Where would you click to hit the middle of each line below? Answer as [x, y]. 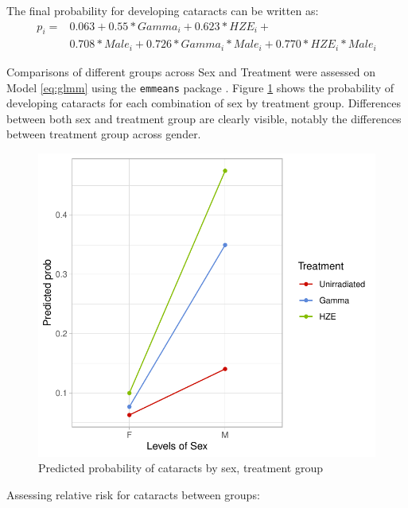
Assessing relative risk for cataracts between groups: [133, 494]
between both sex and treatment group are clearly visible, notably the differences [204, 118]
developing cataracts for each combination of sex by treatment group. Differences [204, 103]
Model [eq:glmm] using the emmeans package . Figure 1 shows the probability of [200, 87]
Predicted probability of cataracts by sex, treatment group [181, 468]
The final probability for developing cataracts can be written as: [163, 10]
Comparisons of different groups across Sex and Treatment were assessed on [191, 71]
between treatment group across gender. [104, 134]
